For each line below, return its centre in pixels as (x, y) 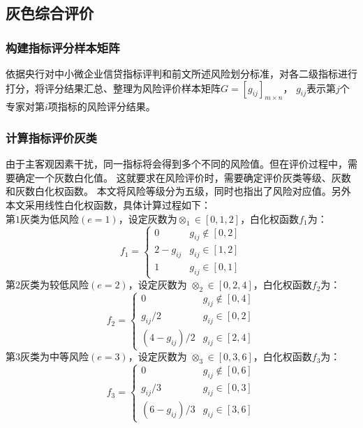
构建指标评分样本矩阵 (63, 47)
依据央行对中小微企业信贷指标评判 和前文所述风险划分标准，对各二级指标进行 (181, 73)
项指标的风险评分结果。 (102, 106)
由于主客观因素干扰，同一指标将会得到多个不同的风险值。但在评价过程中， (177, 164)
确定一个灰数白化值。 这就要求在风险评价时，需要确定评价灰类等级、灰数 (183, 177)
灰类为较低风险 (54, 285)
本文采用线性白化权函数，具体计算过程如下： (108, 204)
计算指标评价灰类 (51, 137)
